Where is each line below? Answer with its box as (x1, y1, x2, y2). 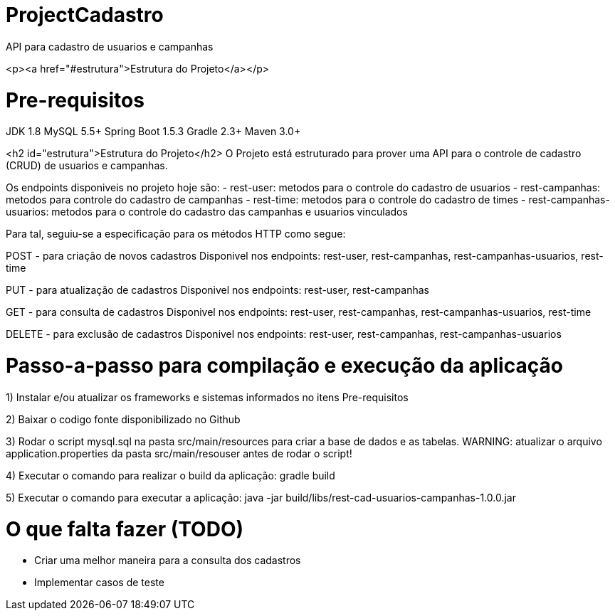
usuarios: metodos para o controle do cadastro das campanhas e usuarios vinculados (6, 206, 408, 218)
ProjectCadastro (6, 3, 164, 27)
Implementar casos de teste (34, 576, 164, 589)
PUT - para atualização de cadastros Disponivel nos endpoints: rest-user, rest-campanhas (6, 284, 429, 297)
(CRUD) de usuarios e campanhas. (6, 159, 168, 172)
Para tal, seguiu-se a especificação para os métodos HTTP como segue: (6, 228, 346, 240)
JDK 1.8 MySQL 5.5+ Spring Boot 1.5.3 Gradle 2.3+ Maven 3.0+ (6, 125, 301, 138)
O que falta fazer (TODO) (6, 516, 244, 541)
